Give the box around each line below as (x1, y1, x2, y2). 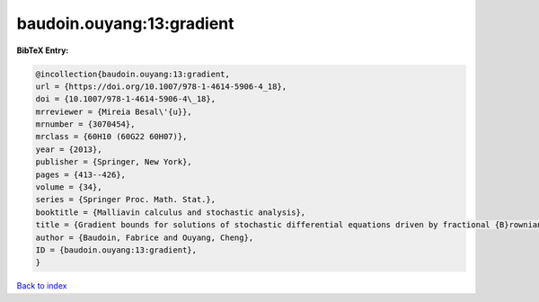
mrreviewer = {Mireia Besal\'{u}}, (35, 106, 192, 117)
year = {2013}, (35, 144, 102, 155)
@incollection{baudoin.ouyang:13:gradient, (35, 68, 231, 79)
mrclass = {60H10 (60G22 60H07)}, (35, 131, 188, 142)
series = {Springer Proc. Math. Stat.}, (35, 194, 216, 205)
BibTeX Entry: (16, 45, 69, 56)
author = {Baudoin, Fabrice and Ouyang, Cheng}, (35, 232, 254, 243)
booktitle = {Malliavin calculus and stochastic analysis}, (35, 207, 306, 218)
